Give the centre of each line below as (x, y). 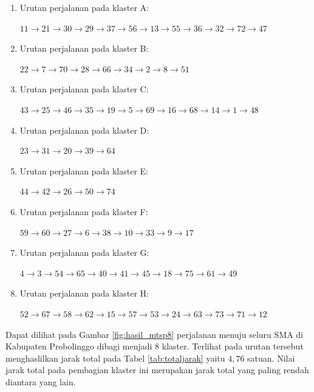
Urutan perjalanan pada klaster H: (84, 293)
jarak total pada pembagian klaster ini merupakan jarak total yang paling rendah (157, 370)
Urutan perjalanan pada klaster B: (84, 48)
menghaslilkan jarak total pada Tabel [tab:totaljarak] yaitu (115, 358)
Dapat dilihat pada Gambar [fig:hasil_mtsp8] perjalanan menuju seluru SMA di (154, 334)
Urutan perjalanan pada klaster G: (84, 253)
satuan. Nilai (271, 358)
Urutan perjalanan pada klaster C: (84, 89)
